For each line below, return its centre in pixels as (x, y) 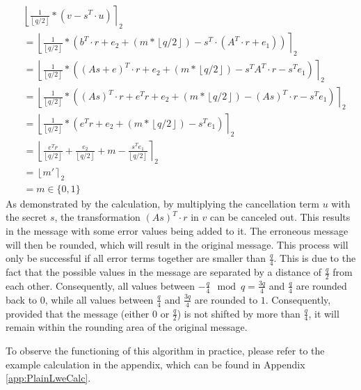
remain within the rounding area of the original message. (127, 327)
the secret (26, 217)
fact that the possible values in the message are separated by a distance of (164, 272)
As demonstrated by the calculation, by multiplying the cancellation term (162, 203)
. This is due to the (315, 258)
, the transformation (97, 217)
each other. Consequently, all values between (101, 285)
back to (22, 299)
